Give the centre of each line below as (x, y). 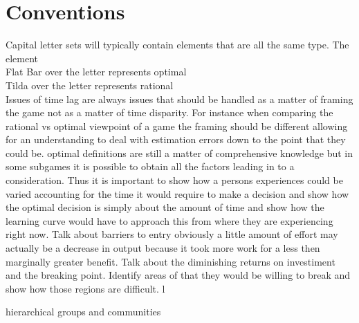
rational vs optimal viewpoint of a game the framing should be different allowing (177, 126)
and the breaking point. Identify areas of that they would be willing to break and (178, 275)
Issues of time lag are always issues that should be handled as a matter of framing (179, 99)
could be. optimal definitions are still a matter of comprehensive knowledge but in (179, 153)
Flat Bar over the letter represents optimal (96, 72)
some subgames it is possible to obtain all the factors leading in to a (150, 166)
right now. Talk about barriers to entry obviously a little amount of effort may (172, 234)
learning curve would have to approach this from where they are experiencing (169, 220)
